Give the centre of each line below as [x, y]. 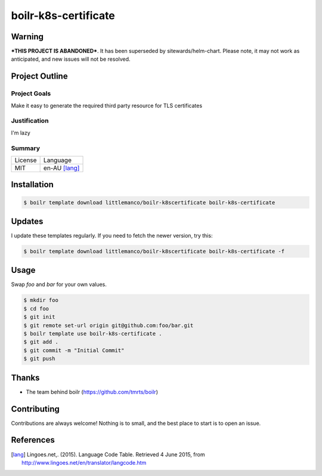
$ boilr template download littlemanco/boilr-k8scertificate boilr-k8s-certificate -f [154, 251]
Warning [27, 37]
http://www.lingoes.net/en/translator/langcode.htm [84, 462]
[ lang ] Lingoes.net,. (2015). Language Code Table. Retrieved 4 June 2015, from [108, 454]
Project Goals [31, 94]
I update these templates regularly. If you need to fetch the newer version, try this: [112, 236]
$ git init [39, 317]
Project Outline [39, 77]
